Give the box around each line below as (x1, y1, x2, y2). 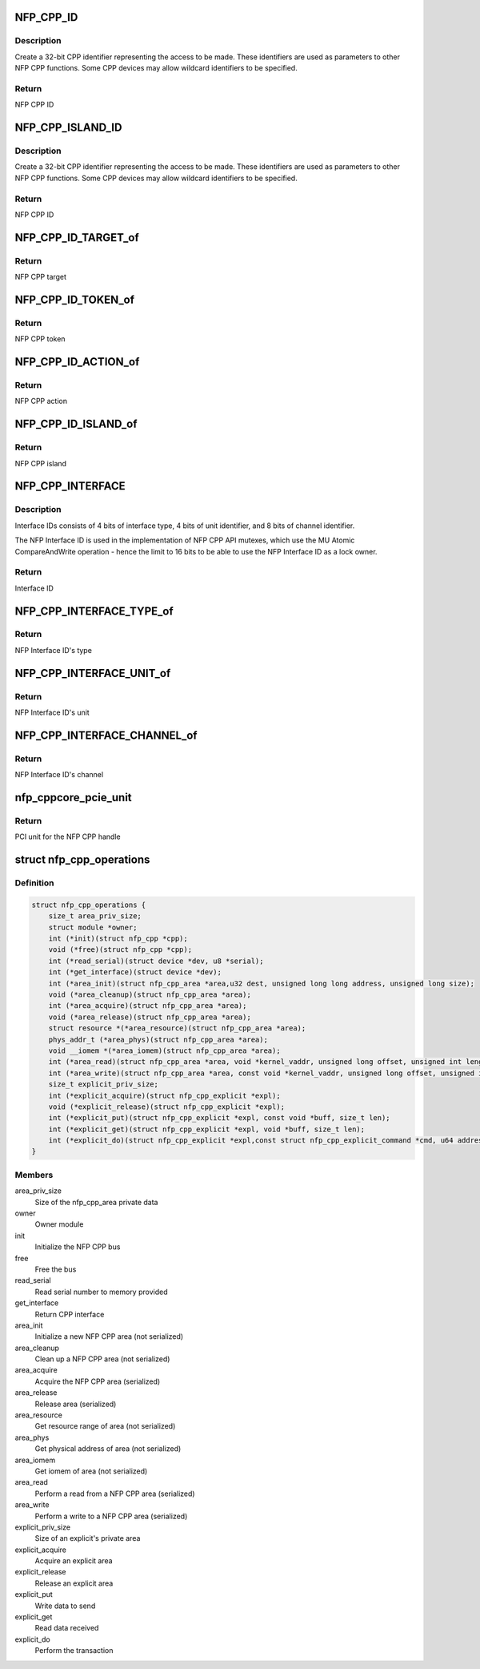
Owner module (34, 1219, 84, 1229)
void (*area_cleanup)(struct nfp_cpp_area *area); (48, 990, 251, 999)
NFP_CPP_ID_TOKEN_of (14, 292, 135, 306)
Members (14, 1169, 54, 1180)
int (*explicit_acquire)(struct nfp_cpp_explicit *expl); (48, 1090, 281, 1100)
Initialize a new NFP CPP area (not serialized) (34, 1332, 184, 1341)
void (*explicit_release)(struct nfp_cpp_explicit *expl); (48, 1102, 286, 1111)
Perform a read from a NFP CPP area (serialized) (34, 1489, 195, 1498)
